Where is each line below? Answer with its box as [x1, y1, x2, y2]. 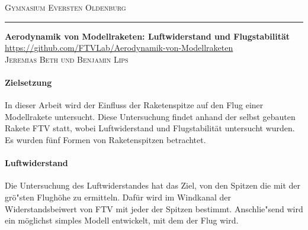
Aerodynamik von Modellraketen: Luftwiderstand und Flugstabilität [5, 30, 290, 42]
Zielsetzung [5, 76, 52, 88]
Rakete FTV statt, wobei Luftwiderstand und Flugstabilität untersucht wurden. [5, 122, 295, 134]
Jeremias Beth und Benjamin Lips [5, 53, 129, 65]
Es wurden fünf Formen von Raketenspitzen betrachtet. [5, 133, 206, 145]
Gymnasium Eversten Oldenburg [5, 1, 126, 13]
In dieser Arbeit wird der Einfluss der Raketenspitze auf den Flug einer [5, 99, 264, 111]
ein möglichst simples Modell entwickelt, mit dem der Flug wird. [5, 214, 239, 226]
